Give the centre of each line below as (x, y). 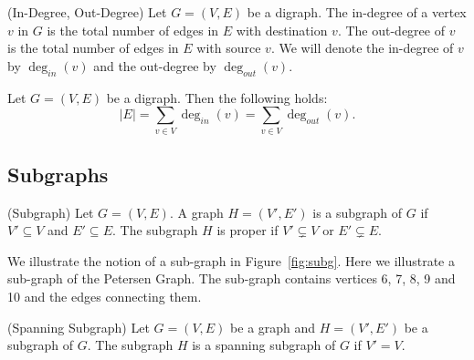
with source (229, 48)
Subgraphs (58, 174)
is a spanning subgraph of (264, 345)
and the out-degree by (155, 65)
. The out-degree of (391, 30)
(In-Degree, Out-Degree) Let (87, 12)
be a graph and (273, 327)
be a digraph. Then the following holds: (217, 97)
